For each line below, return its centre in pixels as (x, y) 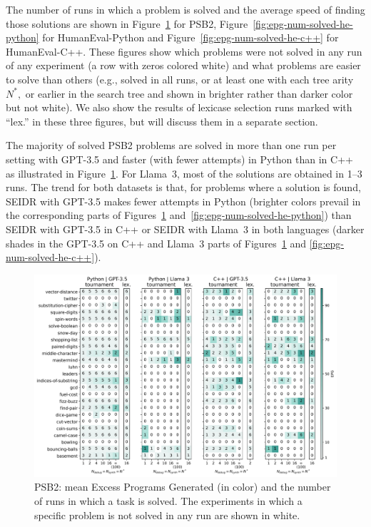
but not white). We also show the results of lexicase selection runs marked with (179, 107)
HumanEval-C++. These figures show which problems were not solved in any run (184, 51)
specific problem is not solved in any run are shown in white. (167, 515)
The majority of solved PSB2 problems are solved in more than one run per (171, 145)
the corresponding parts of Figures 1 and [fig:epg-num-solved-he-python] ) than (179, 215)
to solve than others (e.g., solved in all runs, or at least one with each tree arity (180, 79)
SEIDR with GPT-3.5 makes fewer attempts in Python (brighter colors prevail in (183, 201)
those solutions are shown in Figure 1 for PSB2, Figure (127, 23)
